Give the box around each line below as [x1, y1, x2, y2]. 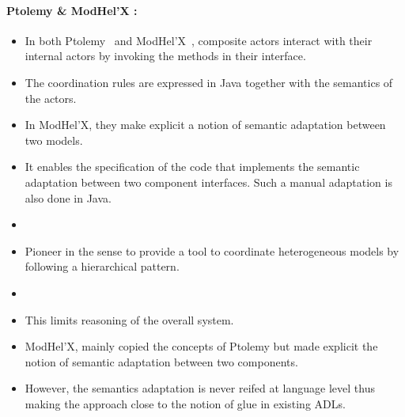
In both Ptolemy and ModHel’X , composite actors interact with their [25, 32, 373, 48]
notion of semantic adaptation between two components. [25, 353, 298, 370]
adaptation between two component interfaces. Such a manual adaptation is [25, 173, 392, 190]
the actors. [25, 89, 77, 106]
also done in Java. [25, 189, 112, 206]
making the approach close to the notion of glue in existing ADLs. [25, 395, 346, 411]
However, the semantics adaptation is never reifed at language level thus [25, 380, 375, 396]
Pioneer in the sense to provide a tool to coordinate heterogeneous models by [25, 242, 399, 259]
